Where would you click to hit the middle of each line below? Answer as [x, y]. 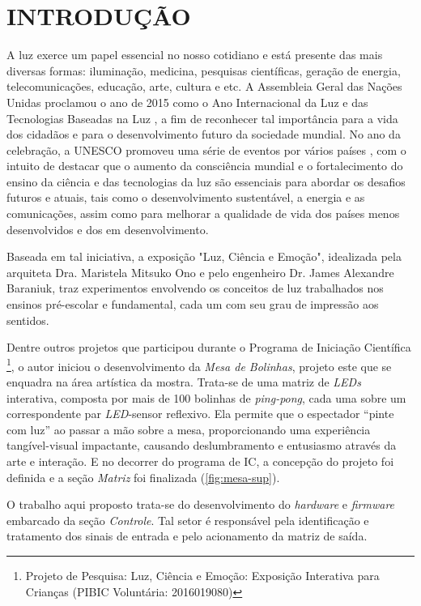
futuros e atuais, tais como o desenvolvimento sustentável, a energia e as [186, 197]
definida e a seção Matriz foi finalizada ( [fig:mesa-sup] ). [143, 477]
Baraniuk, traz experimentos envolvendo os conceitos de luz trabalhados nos [195, 288]
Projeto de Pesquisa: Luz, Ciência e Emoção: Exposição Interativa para [202, 575]
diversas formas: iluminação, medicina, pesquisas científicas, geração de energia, [204, 70]
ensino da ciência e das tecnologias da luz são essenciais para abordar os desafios [206, 181]
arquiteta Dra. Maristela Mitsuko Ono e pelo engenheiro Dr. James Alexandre [200, 272]
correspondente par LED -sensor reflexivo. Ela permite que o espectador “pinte [200, 414]
